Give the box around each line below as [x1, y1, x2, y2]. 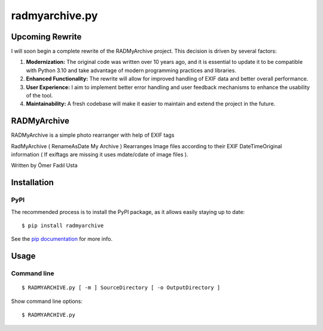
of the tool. [26, 92, 53, 99]
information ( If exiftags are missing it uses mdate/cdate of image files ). [11, 151, 188, 158]
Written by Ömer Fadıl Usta [11, 162, 78, 169]
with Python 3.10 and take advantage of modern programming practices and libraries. [26, 66, 236, 74]
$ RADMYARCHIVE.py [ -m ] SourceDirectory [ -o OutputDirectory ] [22, 284, 221, 291]
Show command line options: [11, 298, 83, 305]
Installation [11, 177, 54, 188]
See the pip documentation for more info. [11, 235, 113, 243]
